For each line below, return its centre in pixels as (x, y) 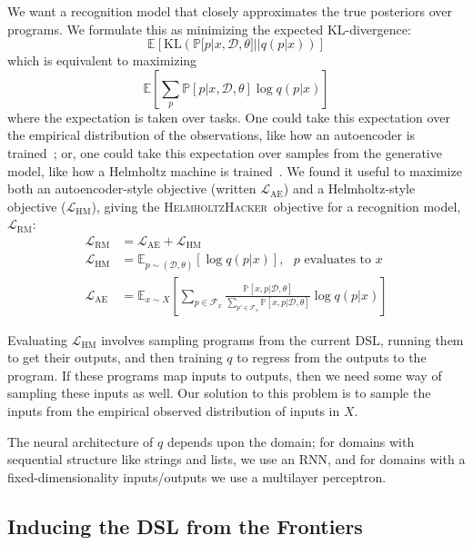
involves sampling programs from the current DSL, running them (282, 339)
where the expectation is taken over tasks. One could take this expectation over (229, 117)
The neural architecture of (81, 441)
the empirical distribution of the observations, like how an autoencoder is (211, 135)
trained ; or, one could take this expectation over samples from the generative (225, 152)
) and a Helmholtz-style (349, 188)
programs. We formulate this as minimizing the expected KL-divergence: (209, 29)
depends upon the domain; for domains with (291, 441)
